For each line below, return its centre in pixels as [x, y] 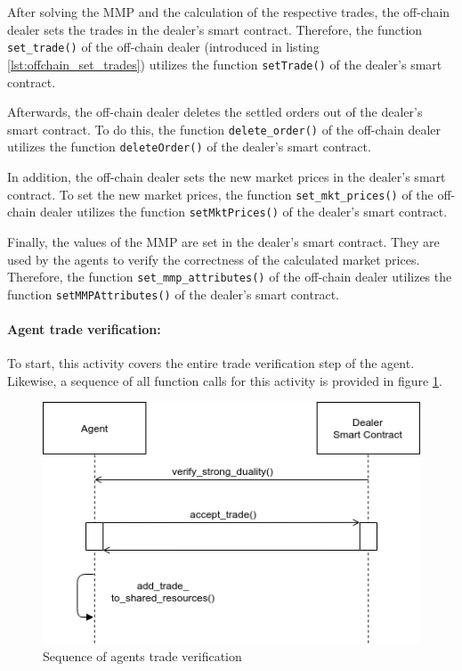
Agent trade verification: [84, 329]
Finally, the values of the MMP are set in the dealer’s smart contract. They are [223, 241]
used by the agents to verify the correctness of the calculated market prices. [214, 259]
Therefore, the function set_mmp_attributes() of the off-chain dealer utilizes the [230, 277]
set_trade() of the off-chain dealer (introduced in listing [163, 47]
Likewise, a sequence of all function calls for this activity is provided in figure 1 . [225, 380]
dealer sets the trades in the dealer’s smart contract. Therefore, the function [215, 29]
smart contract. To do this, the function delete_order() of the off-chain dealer [224, 129]
